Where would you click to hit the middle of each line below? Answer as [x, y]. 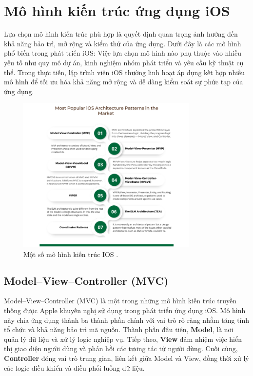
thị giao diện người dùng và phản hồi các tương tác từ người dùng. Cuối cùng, [121, 348]
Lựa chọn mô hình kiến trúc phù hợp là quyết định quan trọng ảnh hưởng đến [121, 34]
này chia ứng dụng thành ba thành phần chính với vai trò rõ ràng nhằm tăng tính [127, 320]
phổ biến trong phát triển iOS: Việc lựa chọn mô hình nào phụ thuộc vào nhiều [123, 53]
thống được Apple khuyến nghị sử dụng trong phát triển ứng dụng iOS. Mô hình [125, 310]
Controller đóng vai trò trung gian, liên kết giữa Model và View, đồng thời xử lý [126, 358]
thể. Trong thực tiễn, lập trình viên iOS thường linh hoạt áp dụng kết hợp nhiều [125, 72]
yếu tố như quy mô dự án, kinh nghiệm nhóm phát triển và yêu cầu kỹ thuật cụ [124, 62]
